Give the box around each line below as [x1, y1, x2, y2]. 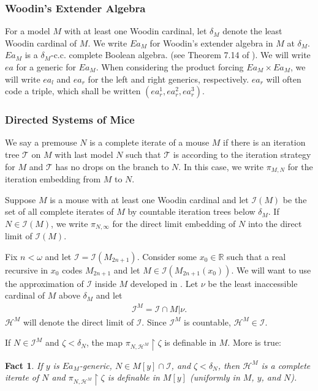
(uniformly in [189, 371, 240, 384]
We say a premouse [5, 136, 77, 149]
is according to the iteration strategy [173, 148, 311, 160]
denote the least [222, 24, 282, 37]
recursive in [5, 263, 48, 276]
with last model [55, 148, 113, 160]
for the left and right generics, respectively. [88, 72, 249, 85]
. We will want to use [231, 263, 311, 276]
